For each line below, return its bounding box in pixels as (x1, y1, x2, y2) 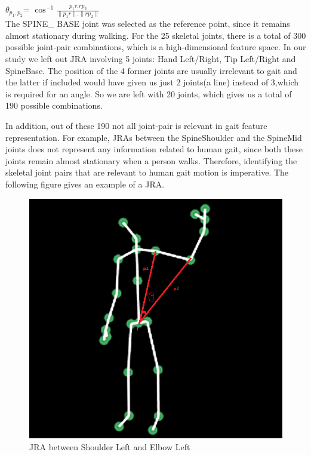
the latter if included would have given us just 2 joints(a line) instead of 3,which (5, 76, 299, 88)
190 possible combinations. (5, 99, 103, 112)
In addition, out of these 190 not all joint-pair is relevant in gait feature (5, 119, 267, 132)
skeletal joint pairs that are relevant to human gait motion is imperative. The (5, 166, 289, 179)
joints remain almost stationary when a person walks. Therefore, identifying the (5, 154, 297, 167)
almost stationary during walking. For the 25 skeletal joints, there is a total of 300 (5, 29, 306, 41)
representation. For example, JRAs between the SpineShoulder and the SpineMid (5, 131, 302, 143)
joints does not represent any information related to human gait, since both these (5, 143, 303, 155)
